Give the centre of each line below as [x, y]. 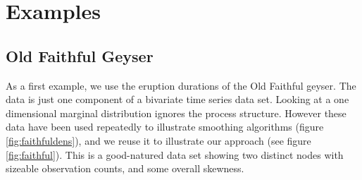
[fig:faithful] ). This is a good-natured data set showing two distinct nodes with [175, 154]
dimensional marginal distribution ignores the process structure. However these [176, 113]
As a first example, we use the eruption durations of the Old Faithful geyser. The [181, 85]
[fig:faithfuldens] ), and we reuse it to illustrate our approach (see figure [158, 140]
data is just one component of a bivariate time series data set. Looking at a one [177, 99]
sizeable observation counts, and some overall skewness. [125, 168]
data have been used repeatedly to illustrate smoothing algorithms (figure [165, 127]
